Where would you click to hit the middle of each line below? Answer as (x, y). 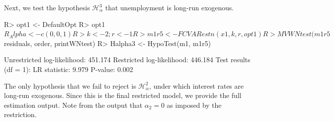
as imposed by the (194, 105)
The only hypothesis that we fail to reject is (70, 85)
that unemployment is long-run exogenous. (169, 7)
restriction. (20, 114)
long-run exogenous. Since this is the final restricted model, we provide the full (123, 95)
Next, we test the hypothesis (47, 7)
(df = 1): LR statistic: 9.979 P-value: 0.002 (69, 69)
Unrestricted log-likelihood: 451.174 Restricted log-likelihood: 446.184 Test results (127, 60)
